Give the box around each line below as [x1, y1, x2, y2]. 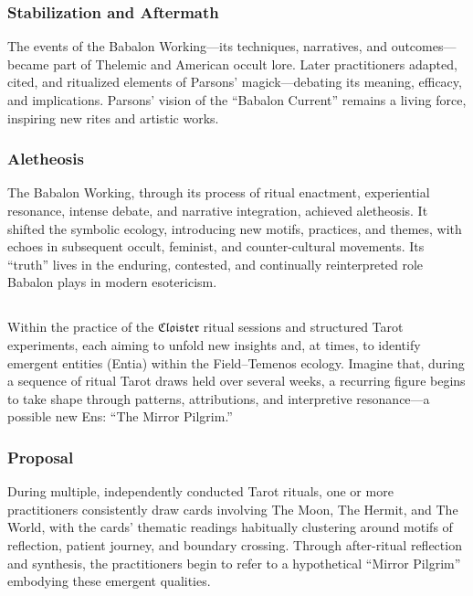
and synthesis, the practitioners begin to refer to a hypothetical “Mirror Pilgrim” [7, 553, 461, 572]
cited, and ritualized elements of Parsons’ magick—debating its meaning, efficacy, [7, 72, 462, 91]
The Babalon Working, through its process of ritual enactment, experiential [7, 183, 430, 202]
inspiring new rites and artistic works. [7, 108, 219, 127]
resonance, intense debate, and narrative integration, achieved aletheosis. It [7, 201, 428, 219]
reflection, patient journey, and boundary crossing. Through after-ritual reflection [7, 535, 462, 554]
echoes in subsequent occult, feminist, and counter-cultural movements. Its [7, 237, 425, 256]
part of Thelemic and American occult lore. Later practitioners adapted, [53, 54, 457, 73]
